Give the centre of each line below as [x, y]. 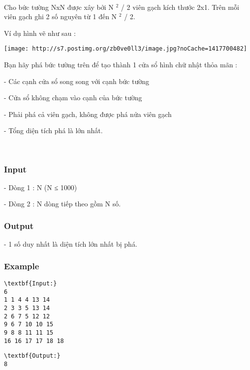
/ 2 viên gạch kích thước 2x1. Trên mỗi [180, 7]
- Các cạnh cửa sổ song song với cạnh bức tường [77, 81]
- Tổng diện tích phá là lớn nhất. [53, 130]
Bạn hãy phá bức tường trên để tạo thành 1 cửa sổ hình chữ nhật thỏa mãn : [121, 65]
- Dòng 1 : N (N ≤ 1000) [41, 187]
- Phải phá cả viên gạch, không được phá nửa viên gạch [88, 114]
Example [22, 266]
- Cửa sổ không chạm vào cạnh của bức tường [73, 98]
